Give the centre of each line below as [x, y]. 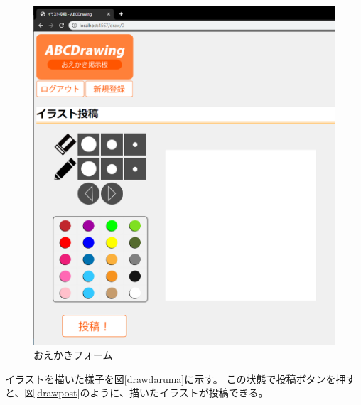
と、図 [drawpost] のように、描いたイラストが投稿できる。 [137, 393]
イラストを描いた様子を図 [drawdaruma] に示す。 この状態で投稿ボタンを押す [180, 378]
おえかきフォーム [73, 355]
